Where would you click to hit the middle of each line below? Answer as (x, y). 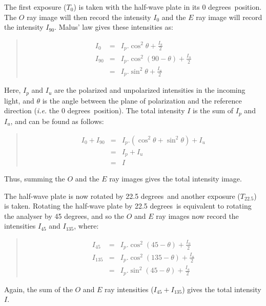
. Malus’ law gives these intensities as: (114, 27)
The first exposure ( (35, 7)
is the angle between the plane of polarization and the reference (142, 100)
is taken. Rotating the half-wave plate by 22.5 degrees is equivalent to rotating (128, 206)
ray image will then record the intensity (89, 17)
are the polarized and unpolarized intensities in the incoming (150, 90)
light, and (19, 100)
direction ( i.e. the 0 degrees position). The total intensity (95, 110)
